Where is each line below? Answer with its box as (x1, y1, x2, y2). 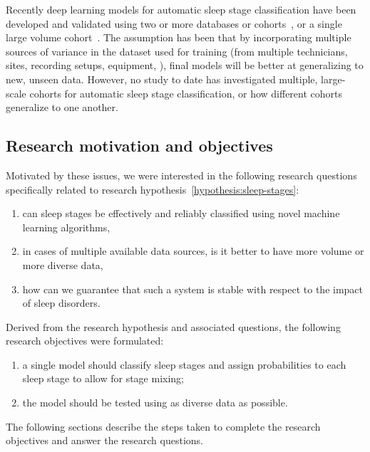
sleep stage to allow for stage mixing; (22, 371, 184, 386)
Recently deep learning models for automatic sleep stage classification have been (6, 2, 356, 16)
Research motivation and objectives (6, 135, 273, 157)
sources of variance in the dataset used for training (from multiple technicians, (6, 43, 348, 58)
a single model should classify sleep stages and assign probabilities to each (22, 357, 346, 372)
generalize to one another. (6, 100, 118, 115)
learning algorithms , (22, 219, 111, 234)
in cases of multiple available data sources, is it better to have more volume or (22, 243, 364, 258)
